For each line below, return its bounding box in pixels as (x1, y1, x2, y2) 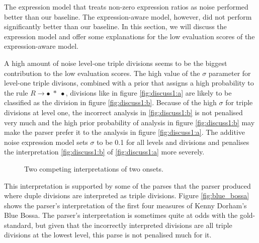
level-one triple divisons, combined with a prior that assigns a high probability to (4, 77, 254, 88)
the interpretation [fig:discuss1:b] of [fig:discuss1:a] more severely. (4, 146, 205, 157)
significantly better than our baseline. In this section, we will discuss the (4, 21, 227, 32)
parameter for (208, 67, 251, 78)
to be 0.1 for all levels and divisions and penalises (97, 136, 249, 147)
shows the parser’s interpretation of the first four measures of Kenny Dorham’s (4, 200, 247, 210)
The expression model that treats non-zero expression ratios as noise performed (4, 2, 248, 12)
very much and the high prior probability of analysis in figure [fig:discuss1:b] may (4, 117, 255, 127)
